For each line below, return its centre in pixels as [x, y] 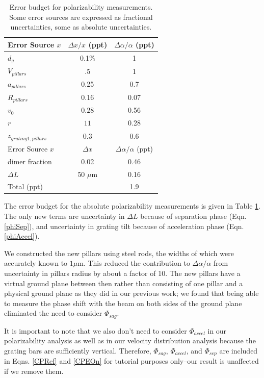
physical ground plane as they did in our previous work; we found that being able [131, 293]
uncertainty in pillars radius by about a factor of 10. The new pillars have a [122, 273]
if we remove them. [34, 371]
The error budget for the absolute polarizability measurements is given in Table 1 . [133, 206]
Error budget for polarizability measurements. [81, 7]
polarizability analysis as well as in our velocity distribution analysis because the [130, 341]
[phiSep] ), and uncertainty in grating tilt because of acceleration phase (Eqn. [124, 226]
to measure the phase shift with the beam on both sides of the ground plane [123, 303]
